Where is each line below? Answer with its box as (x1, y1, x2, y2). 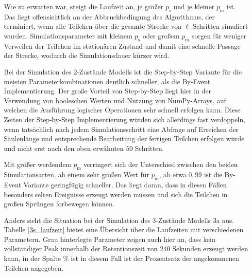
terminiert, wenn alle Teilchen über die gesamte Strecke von (4, 21, 182, 31)
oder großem (142, 30, 180, 40)
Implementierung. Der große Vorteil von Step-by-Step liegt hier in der (4, 86, 212, 96)
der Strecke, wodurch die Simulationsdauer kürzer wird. (4, 50, 169, 60)
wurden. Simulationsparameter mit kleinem (4, 30, 133, 40)
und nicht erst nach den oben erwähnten (4, 143, 124, 153)
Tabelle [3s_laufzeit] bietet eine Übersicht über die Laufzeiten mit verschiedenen (4, 224, 244, 235)
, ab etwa (159, 169, 186, 180)
